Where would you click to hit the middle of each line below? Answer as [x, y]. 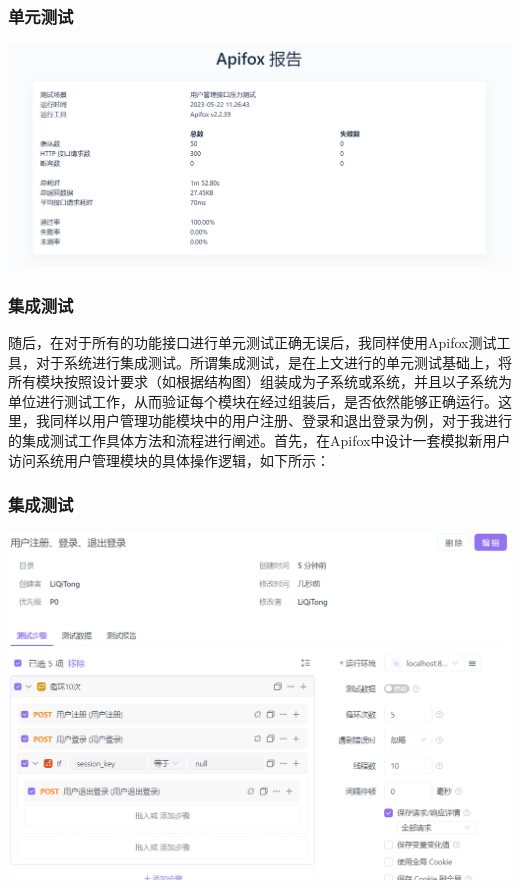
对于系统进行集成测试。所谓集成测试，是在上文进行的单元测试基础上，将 [273, 361]
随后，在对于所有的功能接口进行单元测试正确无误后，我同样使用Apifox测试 [252, 342]
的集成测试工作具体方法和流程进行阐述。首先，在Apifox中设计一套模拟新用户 [259, 439]
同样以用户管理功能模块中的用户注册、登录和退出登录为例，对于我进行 [280, 420]
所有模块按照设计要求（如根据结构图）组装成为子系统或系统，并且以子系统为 [260, 381]
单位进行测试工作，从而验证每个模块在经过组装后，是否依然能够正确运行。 [253, 400]
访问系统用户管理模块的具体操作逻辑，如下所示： [169, 459]
